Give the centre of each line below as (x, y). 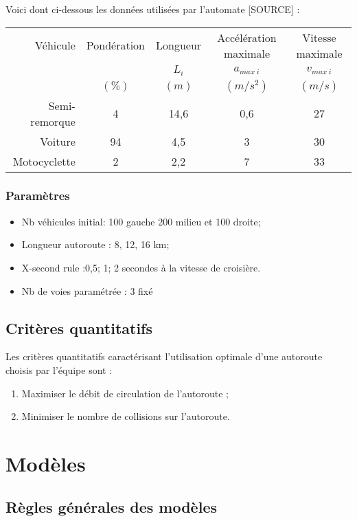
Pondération (115, 45)
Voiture (58, 141)
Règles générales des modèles (111, 507)
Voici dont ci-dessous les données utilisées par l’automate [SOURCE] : (153, 9)
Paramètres (38, 196)
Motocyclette (44, 161)
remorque (53, 121)
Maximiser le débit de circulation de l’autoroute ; (125, 393)
